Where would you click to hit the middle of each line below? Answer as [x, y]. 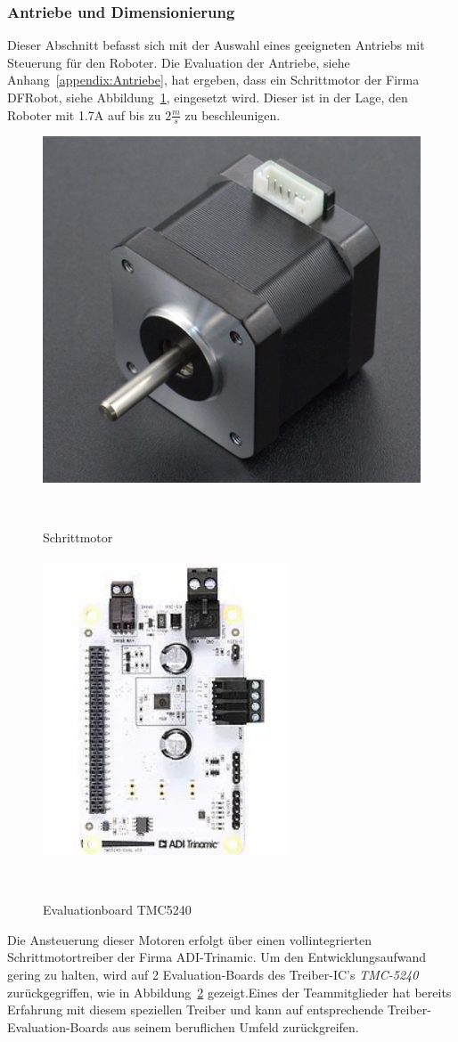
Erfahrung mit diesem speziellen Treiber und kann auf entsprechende [196, 1009]
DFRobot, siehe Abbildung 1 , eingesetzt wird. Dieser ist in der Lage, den [208, 97]
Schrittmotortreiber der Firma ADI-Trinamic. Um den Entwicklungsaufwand [217, 957]
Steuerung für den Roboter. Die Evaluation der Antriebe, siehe [179, 62]
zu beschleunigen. [233, 114]
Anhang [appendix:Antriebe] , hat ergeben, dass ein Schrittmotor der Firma [213, 80]
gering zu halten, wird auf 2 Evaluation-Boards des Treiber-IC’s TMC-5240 [213, 974]
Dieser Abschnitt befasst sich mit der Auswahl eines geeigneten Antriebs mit [216, 45]
